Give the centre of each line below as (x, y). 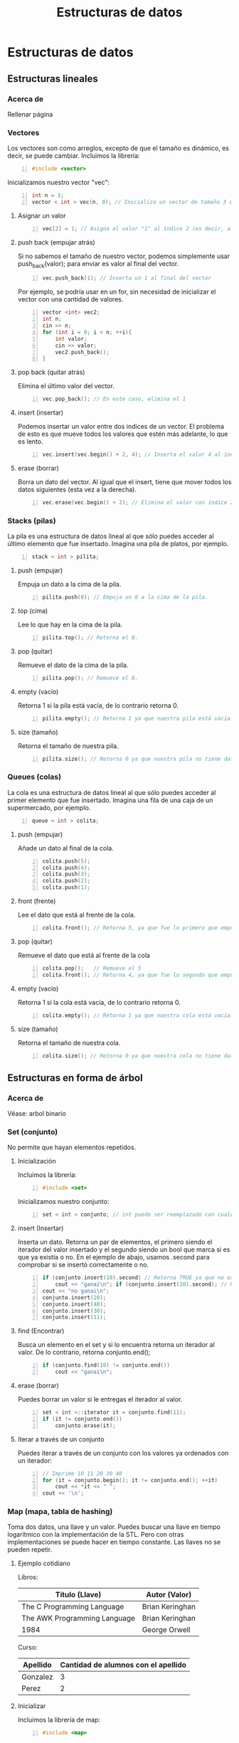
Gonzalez (37, 1677)
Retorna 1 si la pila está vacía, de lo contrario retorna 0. (98, 705)
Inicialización (37, 1161)
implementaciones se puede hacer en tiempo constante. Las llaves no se (114, 1542)
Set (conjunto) (33, 1132)
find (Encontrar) (41, 1331)
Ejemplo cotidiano (44, 1563)
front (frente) (37, 901)
